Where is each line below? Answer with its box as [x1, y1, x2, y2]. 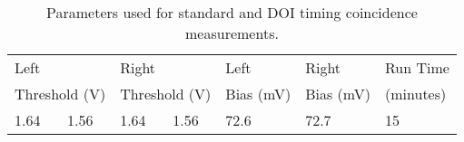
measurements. [185, 23, 279, 43]
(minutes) [385, 83, 447, 104]
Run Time [385, 57, 449, 78]
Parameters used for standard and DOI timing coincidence [46, 2, 418, 23]
